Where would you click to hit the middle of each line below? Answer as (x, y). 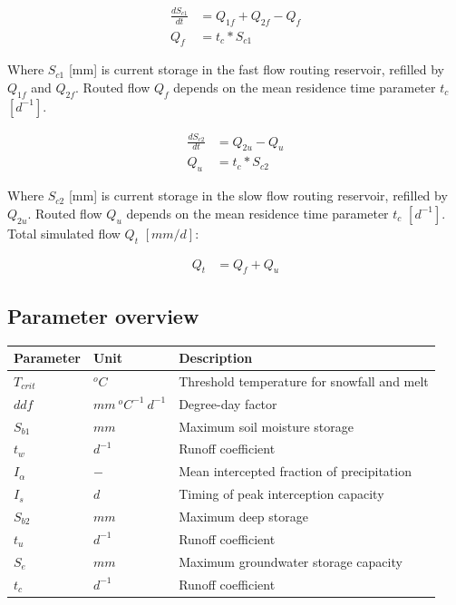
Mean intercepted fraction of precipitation (295, 471)
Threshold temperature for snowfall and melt (304, 381)
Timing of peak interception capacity (281, 494)
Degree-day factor (228, 403)
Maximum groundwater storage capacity (291, 561)
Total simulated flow (64, 233)
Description (216, 358)
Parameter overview (103, 315)
